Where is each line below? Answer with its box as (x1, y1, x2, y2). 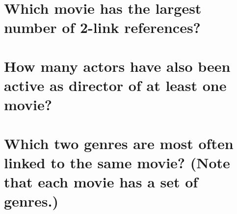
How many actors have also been (4, 56, 231, 76)
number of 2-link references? (4, 17, 201, 37)
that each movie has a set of (4, 171, 198, 191)
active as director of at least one (4, 75, 227, 95)
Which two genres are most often (4, 133, 234, 153)
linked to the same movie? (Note (4, 152, 230, 172)
